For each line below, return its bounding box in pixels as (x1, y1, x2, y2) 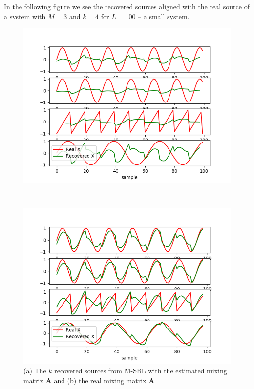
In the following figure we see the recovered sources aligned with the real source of (4, 1, 250, 11)
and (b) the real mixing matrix (54, 375, 147, 385)
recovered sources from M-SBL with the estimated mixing (54, 365, 227, 375)
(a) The (23, 365, 46, 375)
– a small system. (138, 11, 190, 21)
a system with (4, 11, 46, 21)
